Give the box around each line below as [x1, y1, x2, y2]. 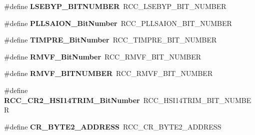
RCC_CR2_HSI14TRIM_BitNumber [4, 94, 140, 105]
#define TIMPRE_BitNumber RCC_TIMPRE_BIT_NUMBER [4, 34, 217, 45]
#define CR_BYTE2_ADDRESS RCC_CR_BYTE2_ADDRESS [4, 121, 221, 131]
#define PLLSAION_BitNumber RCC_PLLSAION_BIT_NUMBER [4, 17, 232, 28]
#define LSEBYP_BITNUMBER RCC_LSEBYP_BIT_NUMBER [4, 1, 226, 11]
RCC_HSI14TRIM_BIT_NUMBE [143, 94, 251, 105]
